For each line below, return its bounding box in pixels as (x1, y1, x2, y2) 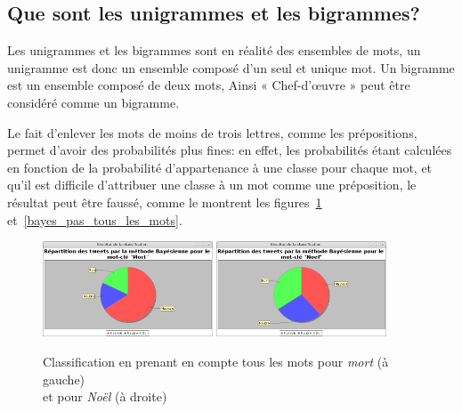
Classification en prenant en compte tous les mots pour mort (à (43, 352, 389, 370)
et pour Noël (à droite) (43, 387, 167, 406)
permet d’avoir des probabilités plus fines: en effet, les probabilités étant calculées (7, 141, 452, 159)
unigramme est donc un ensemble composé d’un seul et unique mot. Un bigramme (7, 58, 455, 77)
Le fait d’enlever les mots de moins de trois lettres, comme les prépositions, (7, 123, 417, 141)
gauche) (43, 369, 85, 388)
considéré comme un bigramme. (7, 93, 180, 111)
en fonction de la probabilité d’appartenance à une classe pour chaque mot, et (7, 158, 433, 176)
